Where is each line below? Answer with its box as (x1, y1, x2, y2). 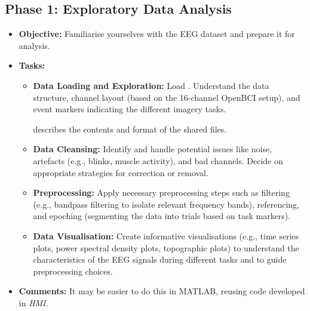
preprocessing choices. (33, 264, 113, 277)
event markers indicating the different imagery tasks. (33, 103, 226, 115)
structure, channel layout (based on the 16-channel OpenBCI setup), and (33, 91, 300, 103)
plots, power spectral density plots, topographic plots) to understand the (33, 241, 299, 254)
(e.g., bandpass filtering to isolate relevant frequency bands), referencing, (33, 198, 300, 210)
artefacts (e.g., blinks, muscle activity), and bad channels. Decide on (33, 154, 283, 167)
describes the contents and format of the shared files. (33, 122, 227, 135)
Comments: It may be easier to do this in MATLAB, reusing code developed (19, 285, 305, 297)
